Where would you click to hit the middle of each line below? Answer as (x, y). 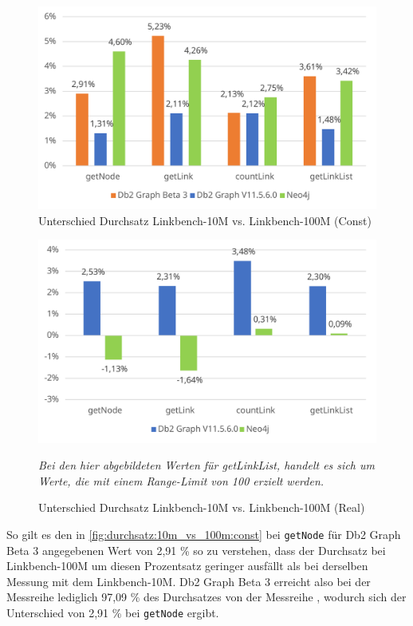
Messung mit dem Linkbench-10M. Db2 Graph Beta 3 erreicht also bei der (189, 581)
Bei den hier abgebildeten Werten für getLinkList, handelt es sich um (206, 465)
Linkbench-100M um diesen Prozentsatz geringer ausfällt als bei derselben (187, 566)
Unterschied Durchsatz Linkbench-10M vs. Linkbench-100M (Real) (202, 507)
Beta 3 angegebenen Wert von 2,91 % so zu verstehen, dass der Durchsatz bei (196, 550)
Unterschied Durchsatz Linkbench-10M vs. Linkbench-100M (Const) (205, 220)
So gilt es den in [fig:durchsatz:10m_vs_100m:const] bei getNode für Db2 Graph (204, 535)
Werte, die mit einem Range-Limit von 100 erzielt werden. (181, 480)
